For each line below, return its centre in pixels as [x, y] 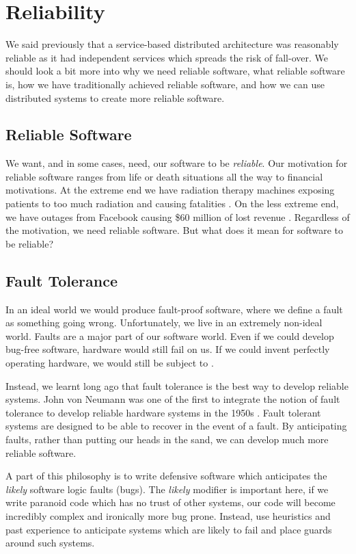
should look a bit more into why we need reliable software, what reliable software [175, 71]
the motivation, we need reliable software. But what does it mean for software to [175, 230]
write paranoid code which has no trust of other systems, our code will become [170, 502]
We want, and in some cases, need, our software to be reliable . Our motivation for [177, 163]
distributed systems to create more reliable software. [115, 97]
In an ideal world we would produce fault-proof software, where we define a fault [174, 309]
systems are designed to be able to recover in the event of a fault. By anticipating [176, 426]
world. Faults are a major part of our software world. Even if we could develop [170, 335]
